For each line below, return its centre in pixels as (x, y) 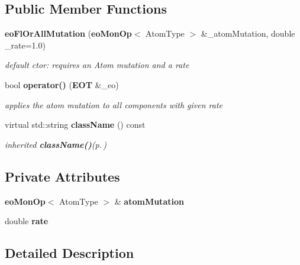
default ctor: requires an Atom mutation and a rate (97, 65)
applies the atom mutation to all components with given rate (114, 104)
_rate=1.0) (25, 45)
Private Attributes (62, 176)
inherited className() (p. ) (56, 144)
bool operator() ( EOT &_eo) (62, 84)
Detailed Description (70, 253)
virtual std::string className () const (75, 125)
